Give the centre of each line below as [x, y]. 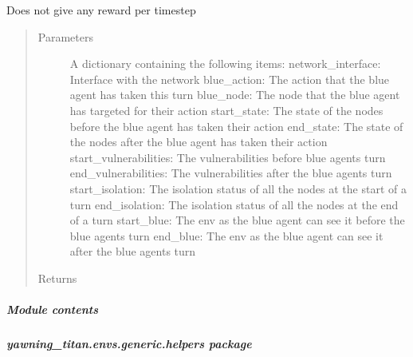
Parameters [65, 36]
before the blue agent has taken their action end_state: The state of [236, 126]
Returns [57, 278]
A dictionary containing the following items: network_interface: [225, 63]
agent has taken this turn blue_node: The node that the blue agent [235, 95]
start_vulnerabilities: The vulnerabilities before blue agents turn [228, 157]
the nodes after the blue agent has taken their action [199, 142]
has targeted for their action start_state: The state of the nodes [226, 110]
